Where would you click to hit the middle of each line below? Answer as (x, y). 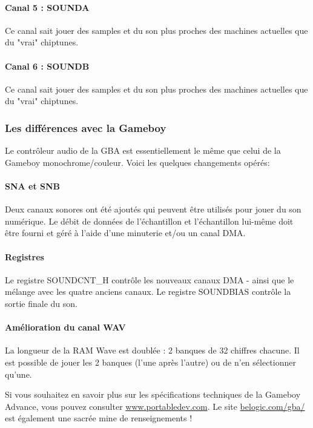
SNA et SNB (33, 186)
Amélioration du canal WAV (65, 327)
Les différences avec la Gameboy (86, 127)
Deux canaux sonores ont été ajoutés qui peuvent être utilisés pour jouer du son (153, 209)
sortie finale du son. (41, 303)
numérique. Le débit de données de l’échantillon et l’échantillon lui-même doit (149, 221)
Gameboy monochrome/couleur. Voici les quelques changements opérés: (137, 162)
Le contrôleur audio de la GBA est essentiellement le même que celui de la (143, 150)
